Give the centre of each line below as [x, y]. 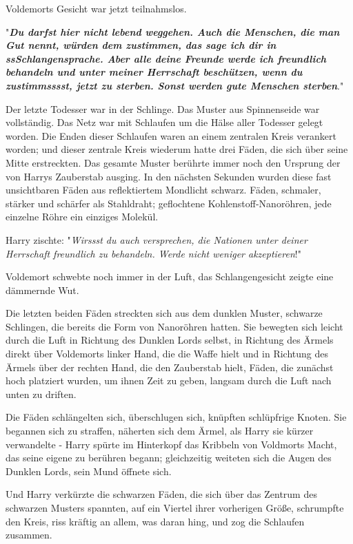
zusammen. [29, 535]
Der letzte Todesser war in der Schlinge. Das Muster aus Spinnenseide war [163, 108]
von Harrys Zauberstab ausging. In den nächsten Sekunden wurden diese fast [169, 176]
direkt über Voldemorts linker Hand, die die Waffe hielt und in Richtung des [167, 354]
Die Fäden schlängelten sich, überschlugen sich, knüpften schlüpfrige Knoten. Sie [176, 417]
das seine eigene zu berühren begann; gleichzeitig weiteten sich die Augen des [169, 458]
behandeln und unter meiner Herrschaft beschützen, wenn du [154, 72]
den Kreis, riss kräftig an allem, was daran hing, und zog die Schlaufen [155, 521]
